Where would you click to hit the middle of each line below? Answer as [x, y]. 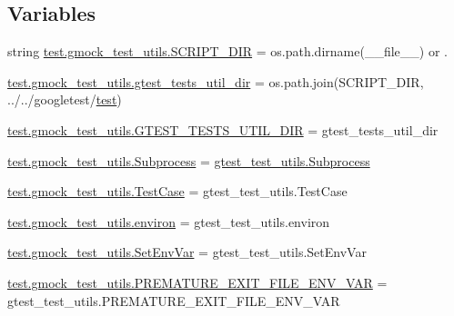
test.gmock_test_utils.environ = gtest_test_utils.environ [169, 221]
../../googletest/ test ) [65, 99]
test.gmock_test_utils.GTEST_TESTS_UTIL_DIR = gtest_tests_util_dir [223, 129]
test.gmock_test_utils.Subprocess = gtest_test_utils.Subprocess [189, 160]
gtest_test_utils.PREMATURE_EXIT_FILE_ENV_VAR [174, 300]
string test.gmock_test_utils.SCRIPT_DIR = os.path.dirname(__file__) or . [227, 51]
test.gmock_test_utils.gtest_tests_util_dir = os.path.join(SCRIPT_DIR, [216, 81]
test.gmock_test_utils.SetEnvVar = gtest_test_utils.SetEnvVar [187, 252]
